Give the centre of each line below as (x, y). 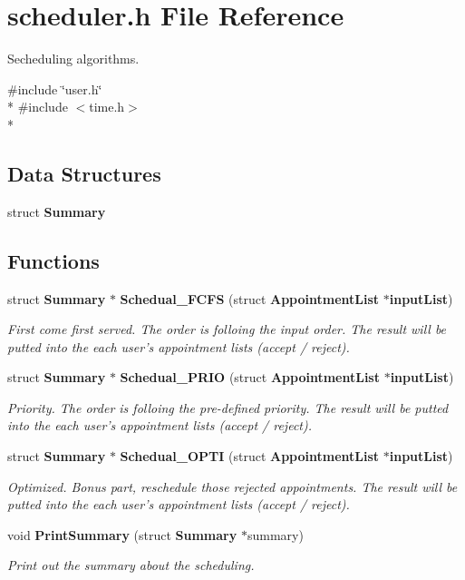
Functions (53, 260)
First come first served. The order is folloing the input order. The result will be (227, 329)
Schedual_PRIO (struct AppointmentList (250, 377)
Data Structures (84, 173)
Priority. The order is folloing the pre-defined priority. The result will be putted (228, 407)
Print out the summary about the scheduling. (131, 565)
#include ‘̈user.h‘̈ (55, 88)
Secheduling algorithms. (73, 59)
